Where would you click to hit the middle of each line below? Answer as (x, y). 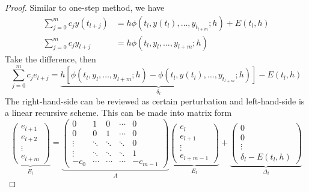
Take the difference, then (50, 58)
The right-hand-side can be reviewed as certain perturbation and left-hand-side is (155, 100)
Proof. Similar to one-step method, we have (85, 7)
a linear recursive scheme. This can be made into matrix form (118, 112)
